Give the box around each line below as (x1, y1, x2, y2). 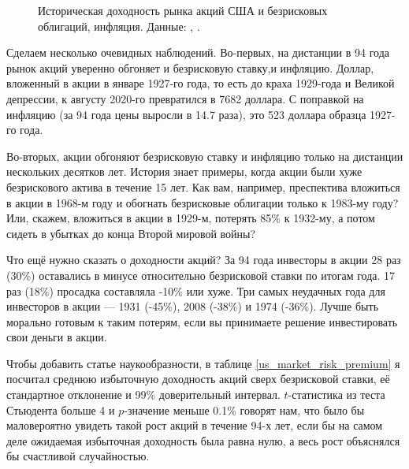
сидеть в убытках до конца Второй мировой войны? (6, 225, 256, 241)
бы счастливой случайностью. (6, 448, 150, 464)
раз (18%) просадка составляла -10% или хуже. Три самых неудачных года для (6, 282, 385, 299)
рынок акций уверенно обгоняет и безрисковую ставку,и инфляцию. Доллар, (6, 59, 374, 76)
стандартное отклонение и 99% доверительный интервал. (6, 386, 281, 403)
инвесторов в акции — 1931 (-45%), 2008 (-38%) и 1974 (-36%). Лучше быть (6, 298, 379, 315)
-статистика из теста (288, 386, 385, 403)
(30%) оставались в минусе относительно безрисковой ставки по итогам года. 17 (6, 266, 396, 283)
